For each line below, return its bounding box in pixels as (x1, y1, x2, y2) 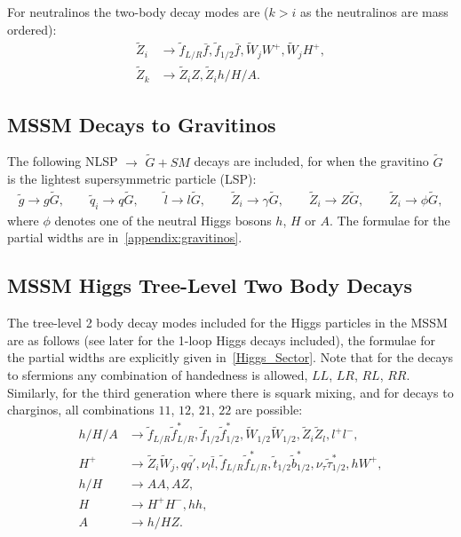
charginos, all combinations (7, 400, 155, 419)
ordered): (7, 20, 57, 38)
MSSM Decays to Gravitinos (7, 110, 276, 138)
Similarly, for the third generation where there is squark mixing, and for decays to (7, 383, 454, 401)
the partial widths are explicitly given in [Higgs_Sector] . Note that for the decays (7, 348, 454, 367)
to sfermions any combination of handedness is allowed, (7, 365, 308, 383)
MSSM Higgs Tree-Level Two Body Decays (7, 272, 412, 299)
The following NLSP (7, 152, 118, 170)
